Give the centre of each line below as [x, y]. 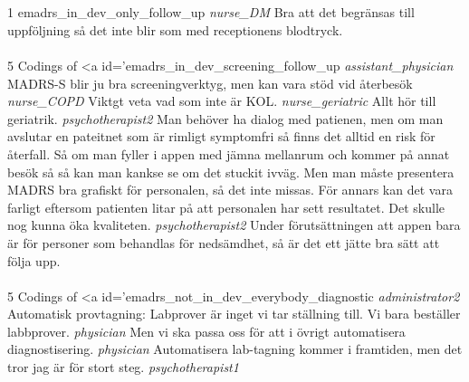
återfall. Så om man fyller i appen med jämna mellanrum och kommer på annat [229, 153]
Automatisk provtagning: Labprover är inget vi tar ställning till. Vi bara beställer [234, 314]
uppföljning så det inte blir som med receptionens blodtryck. [175, 29]
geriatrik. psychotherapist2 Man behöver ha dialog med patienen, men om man [225, 118]
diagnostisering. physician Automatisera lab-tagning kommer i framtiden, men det [235, 349]
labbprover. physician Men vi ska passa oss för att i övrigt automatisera [206, 331]
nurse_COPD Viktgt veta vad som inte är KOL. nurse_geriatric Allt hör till [222, 101]
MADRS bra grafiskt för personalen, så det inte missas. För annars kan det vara [230, 190]
